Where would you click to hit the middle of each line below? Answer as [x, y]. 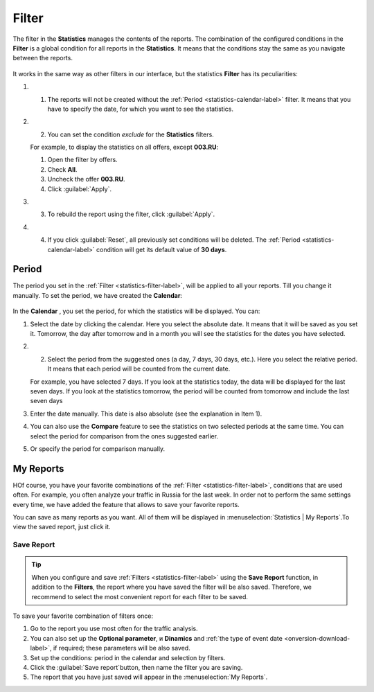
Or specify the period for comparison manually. [98, 449]
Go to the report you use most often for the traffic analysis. [114, 629]
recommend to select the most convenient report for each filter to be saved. [140, 596]
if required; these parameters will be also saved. [122, 648]
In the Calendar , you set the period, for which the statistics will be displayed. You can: [136, 311]
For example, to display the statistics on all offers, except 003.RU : [124, 147]
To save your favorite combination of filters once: [83, 616]
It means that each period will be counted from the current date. [139, 369]
